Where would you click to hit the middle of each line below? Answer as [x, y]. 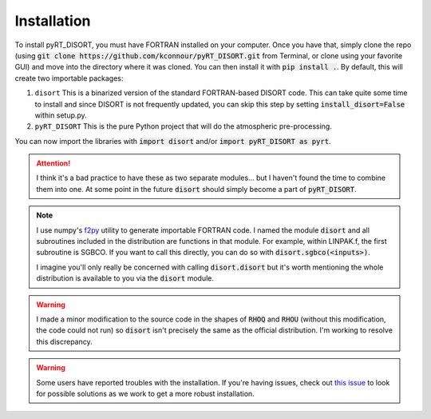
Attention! [53, 163]
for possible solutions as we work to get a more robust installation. [145, 393]
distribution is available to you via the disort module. [125, 278]
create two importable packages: [69, 78]
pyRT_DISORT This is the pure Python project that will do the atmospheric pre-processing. [184, 126]
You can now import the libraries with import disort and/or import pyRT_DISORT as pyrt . [173, 141]
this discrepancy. [64, 341]
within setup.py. [61, 115]
